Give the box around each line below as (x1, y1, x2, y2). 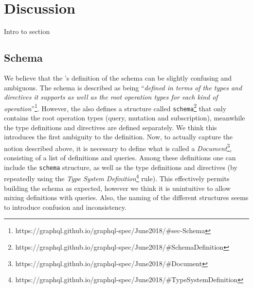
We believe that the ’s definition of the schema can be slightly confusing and (4, 72, 232, 83)
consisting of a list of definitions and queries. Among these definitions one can (4, 152, 236, 163)
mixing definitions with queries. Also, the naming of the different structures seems (4, 192, 249, 203)
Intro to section (4, 26, 50, 36)
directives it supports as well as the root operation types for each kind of (4, 92, 218, 102)
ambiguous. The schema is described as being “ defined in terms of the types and (4, 82, 242, 92)
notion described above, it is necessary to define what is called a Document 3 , (4, 141, 232, 153)
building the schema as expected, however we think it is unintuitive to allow (4, 183, 231, 193)
